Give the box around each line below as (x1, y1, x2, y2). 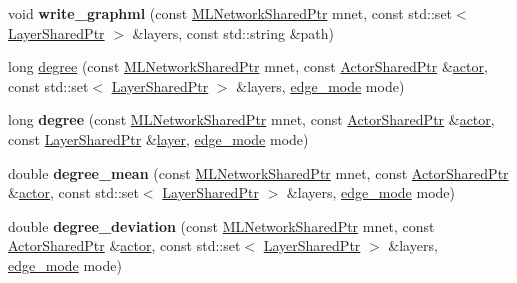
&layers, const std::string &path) (132, 22, 335, 43)
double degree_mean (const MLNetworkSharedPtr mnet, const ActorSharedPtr (8, 162, 509, 183)
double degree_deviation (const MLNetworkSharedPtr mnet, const (8, 215, 435, 236)
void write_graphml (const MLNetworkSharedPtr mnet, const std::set (8, 3, 453, 23)
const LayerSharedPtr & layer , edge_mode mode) (8, 128, 309, 149)
